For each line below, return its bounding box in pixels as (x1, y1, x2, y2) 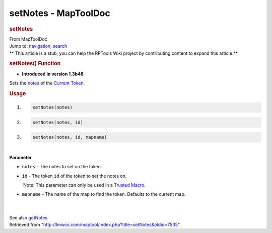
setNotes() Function (9, 60, 61, 67)
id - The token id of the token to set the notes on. (22, 173, 127, 179)
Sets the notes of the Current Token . (9, 80, 85, 86)
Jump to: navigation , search (9, 43, 67, 49)
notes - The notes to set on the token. (22, 164, 102, 170)
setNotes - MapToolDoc (9, 8, 111, 19)
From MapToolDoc (9, 36, 48, 42)
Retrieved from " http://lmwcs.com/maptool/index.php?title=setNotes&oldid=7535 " (9, 221, 180, 227)
